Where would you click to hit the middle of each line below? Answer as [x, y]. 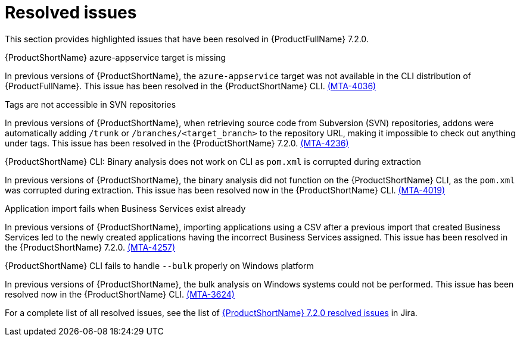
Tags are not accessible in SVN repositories [91, 104]
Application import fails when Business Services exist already [125, 208]
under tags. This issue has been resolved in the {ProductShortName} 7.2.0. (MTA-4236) [177, 143]
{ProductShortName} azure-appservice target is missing [116, 57]
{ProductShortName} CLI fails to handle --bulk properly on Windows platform [159, 265]
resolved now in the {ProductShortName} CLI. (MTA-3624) [120, 294]
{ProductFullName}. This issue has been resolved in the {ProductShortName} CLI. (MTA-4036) [191, 86]
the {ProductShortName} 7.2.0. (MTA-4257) [90, 247]
